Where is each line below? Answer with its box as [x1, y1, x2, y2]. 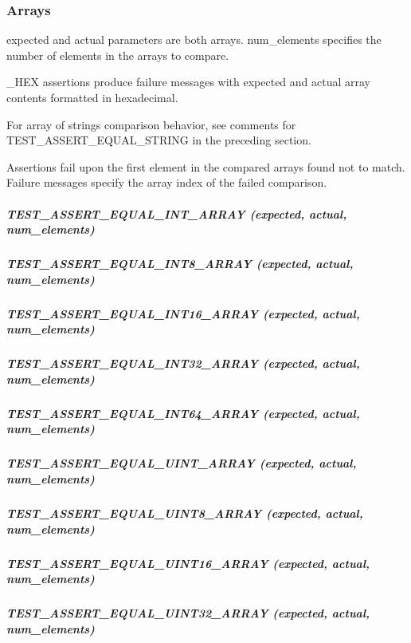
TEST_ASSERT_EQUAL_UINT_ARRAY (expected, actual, [6, 455, 357, 471]
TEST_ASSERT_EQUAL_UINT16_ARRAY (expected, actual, [6, 554, 370, 571]
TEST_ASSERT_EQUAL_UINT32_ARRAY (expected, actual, [6, 605, 370, 621]
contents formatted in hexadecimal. [6, 89, 178, 105]
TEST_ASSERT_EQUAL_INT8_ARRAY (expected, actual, [6, 255, 354, 272]
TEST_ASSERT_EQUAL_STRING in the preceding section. [6, 132, 311, 148]
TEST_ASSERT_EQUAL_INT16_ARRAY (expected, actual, [6, 305, 360, 321]
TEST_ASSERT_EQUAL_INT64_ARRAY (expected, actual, [6, 404, 360, 421]
